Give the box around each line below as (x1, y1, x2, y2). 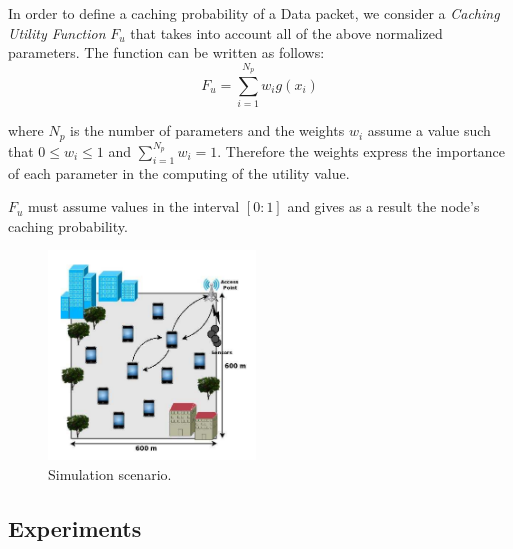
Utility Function (8, 22, 106, 43)
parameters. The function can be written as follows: (8, 42, 325, 63)
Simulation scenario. (48, 463, 172, 484)
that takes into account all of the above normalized (130, 22, 443, 43)
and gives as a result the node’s (287, 196, 480, 217)
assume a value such (367, 120, 491, 141)
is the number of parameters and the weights (70, 120, 345, 141)
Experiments (8, 512, 142, 543)
